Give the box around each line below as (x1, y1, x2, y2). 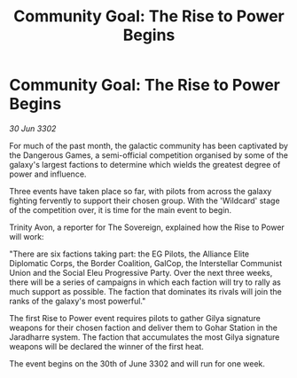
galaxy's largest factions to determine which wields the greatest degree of (9, 159, 281, 169)
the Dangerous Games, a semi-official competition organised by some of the (9, 149, 289, 161)
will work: (9, 231, 44, 241)
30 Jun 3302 (9, 122, 57, 134)
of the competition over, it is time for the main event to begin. (9, 204, 232, 215)
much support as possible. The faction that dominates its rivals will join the (9, 286, 282, 296)
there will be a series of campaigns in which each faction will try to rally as (9, 277, 281, 287)
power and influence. (9, 169, 87, 179)
